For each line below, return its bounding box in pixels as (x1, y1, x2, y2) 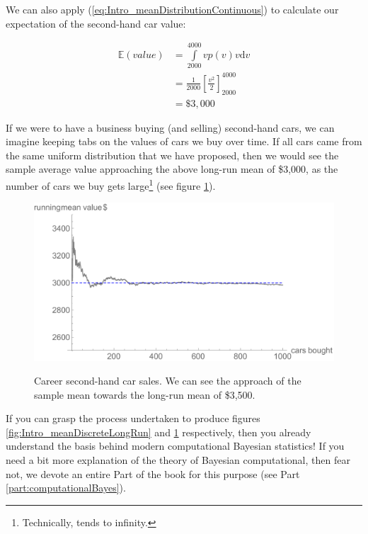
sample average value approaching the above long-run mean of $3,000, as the (6, 161, 338, 176)
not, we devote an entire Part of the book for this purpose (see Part (6, 466, 300, 481)
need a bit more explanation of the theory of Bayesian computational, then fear (6, 453, 350, 467)
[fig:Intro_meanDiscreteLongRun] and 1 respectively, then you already (6, 424, 311, 439)
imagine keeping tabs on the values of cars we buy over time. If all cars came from (6, 134, 362, 149)
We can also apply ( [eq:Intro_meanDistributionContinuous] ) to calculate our (6, 2, 339, 16)
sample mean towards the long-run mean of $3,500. (34, 387, 255, 402)
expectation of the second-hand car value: (6, 16, 186, 30)
